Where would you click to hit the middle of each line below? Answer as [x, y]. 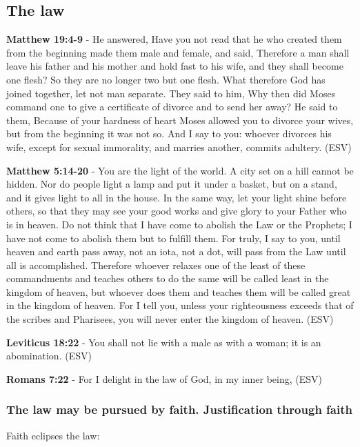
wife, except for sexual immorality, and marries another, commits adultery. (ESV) [179, 147]
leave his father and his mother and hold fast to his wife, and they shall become [175, 66]
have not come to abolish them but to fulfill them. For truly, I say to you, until [173, 238]
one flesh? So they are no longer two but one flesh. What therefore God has [166, 79]
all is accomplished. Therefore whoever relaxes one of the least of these [156, 265]
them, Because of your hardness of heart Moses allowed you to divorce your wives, [180, 120]
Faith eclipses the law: [53, 435]
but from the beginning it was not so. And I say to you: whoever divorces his [169, 133]
